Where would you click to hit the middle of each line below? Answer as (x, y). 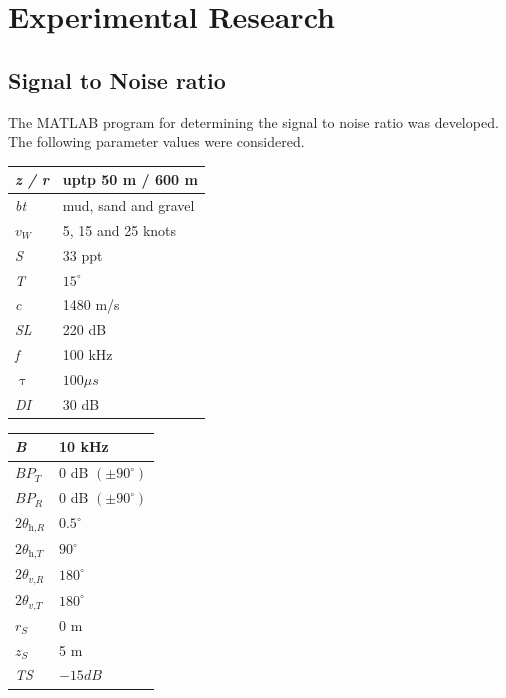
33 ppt (82, 254)
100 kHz (87, 354)
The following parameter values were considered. (156, 141)
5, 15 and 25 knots (119, 229)
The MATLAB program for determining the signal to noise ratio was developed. (253, 121)
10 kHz (83, 446)
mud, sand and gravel (128, 205)
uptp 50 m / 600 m (130, 179)
